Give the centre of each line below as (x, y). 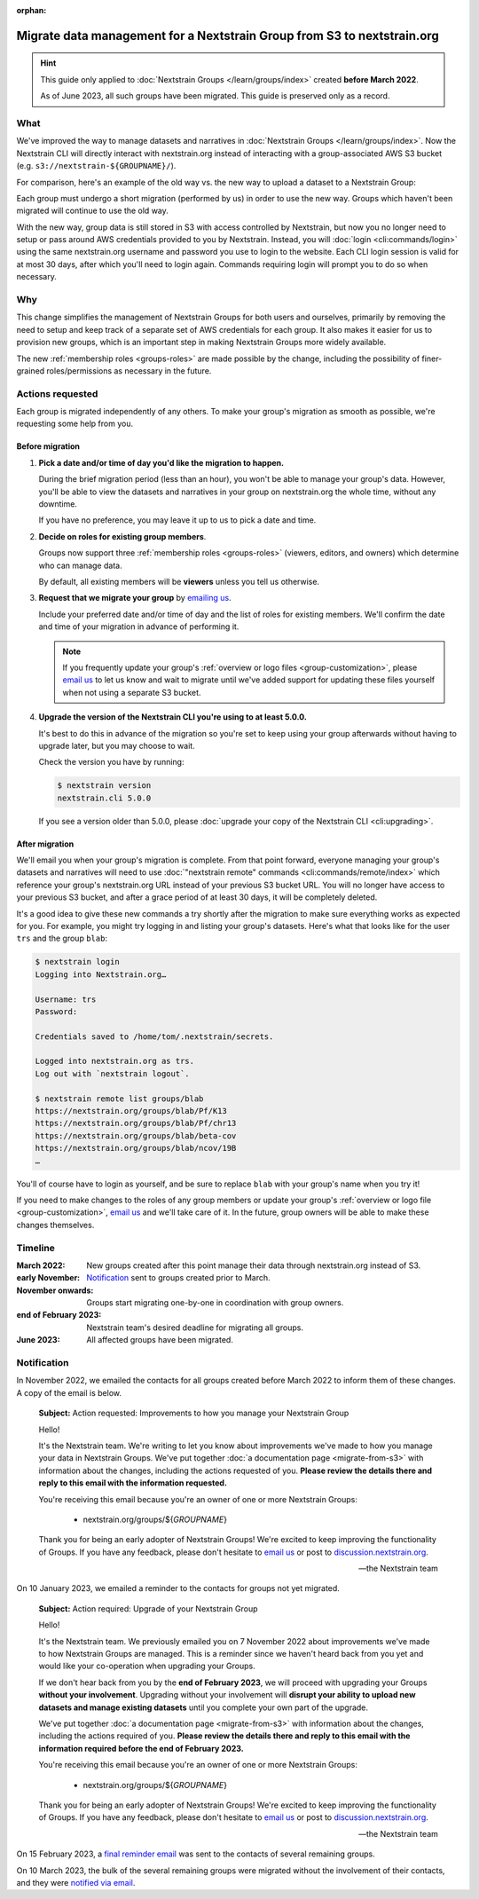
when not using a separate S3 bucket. (132, 692)
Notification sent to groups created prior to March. (178, 1278)
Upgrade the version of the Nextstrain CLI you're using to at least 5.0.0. (173, 717)
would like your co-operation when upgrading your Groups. (147, 1666)
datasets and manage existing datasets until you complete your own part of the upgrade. (203, 1707)
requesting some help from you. (75, 424)
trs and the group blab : (62, 938)
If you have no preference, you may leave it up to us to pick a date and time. (177, 520)
